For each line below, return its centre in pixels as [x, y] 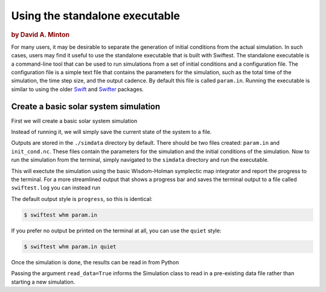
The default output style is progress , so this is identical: [82, 198]
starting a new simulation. [43, 282]
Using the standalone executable [96, 16]
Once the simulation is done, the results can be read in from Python [95, 262]
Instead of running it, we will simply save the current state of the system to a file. [111, 132]
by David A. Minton [40, 34]
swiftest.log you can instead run [56, 188]
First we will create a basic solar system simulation [74, 121]
